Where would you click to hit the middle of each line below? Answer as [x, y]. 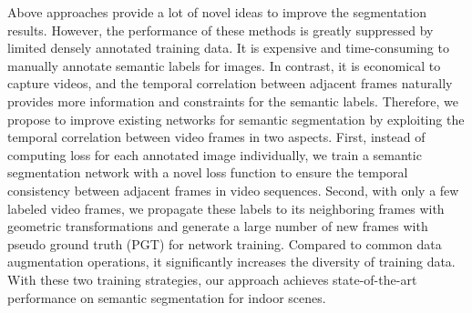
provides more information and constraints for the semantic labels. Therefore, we [233, 101]
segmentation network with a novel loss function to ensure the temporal [208, 172]
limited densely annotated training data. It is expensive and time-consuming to [228, 48]
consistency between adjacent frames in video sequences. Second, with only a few [233, 190]
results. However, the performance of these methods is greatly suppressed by [221, 30]
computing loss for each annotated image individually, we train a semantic [215, 154]
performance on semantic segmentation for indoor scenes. [167, 297]
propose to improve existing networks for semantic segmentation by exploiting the [236, 119]
